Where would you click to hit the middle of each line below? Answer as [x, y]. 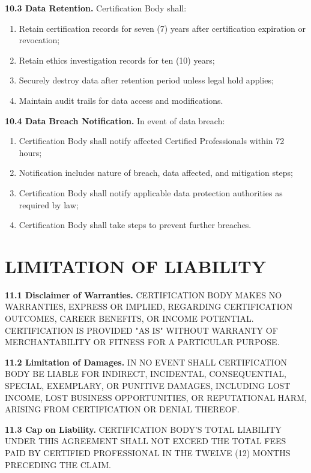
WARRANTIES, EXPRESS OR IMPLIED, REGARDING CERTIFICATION [149, 306]
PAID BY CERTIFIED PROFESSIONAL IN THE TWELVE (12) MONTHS [148, 452]
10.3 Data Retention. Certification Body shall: [96, 8]
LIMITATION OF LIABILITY [135, 266]
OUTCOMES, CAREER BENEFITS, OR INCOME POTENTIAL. [129, 318]
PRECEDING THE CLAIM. [58, 464]
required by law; [49, 204]
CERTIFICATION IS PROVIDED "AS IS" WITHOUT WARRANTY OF [141, 330]
